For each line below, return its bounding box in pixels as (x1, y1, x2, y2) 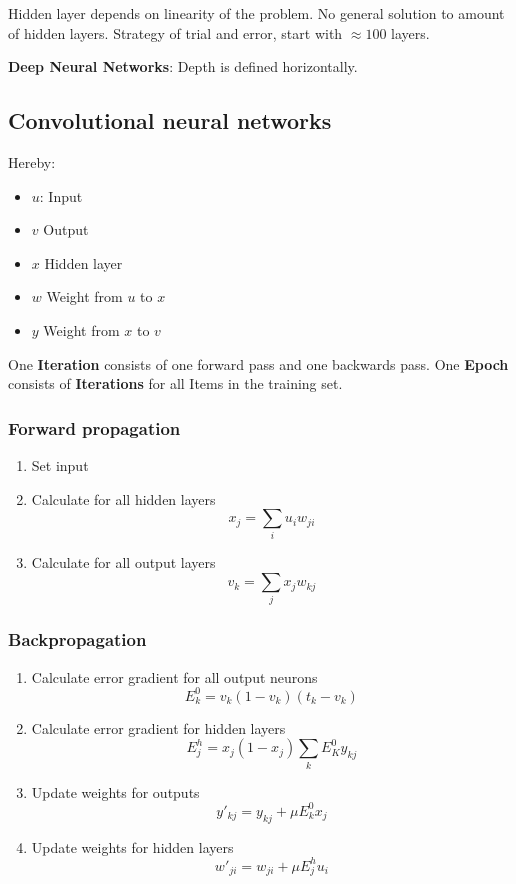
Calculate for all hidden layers (31, 488, 216, 509)
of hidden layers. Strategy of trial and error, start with (8, 22, 343, 43)
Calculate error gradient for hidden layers (31, 717, 286, 738)
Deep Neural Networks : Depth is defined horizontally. (8, 56, 358, 77)
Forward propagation (8, 415, 181, 440)
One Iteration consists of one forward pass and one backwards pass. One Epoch (8, 353, 509, 374)
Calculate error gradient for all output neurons (31, 666, 318, 687)
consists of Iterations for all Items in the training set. (8, 373, 343, 394)
